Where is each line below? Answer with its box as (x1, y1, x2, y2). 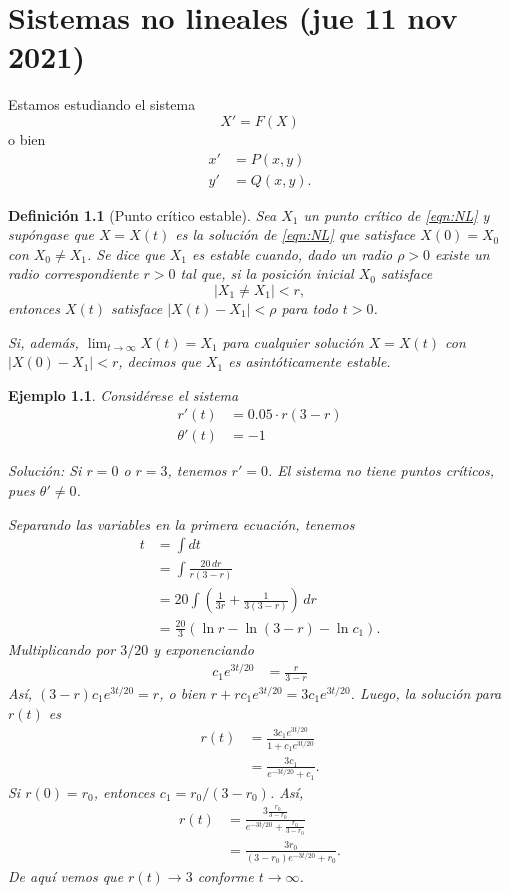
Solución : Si (8, 460, 82, 481)
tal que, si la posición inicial (180, 263, 354, 284)
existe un (435, 243, 490, 264)
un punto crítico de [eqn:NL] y (303, 204, 490, 225)
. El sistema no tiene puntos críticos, (267, 460, 495, 481)
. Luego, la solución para (350, 682, 502, 703)
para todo (281, 297, 338, 318)
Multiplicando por (8, 639, 116, 660)
